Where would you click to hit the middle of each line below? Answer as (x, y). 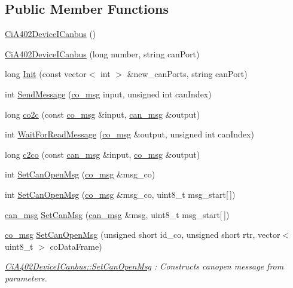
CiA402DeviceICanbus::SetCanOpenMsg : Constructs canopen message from (144, 266)
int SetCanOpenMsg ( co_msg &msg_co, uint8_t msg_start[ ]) (120, 194)
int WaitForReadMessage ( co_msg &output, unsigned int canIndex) (129, 134)
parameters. (26, 278)
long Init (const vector (46, 74)
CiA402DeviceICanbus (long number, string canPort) (102, 53)
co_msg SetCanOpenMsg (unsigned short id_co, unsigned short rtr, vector (143, 235)
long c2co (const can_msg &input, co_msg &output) (103, 154)
